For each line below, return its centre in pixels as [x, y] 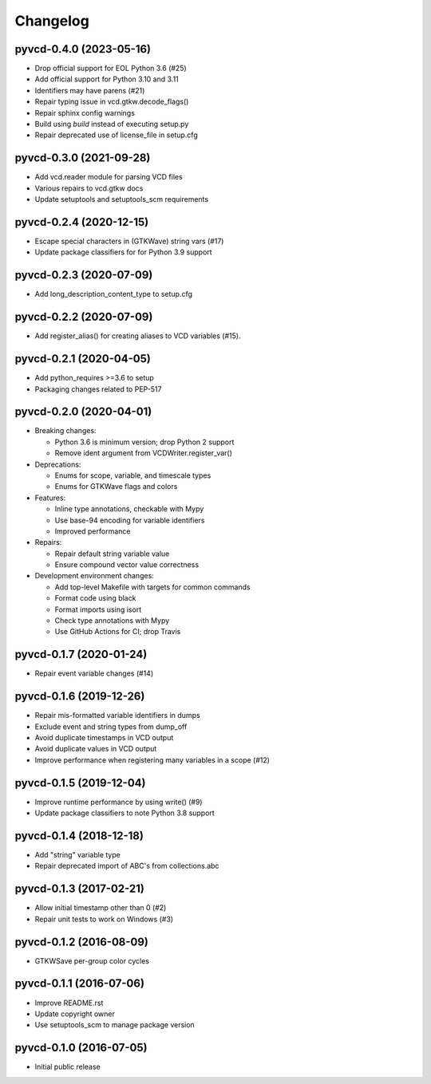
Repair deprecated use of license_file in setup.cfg [117, 135]
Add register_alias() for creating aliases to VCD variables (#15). [138, 336]
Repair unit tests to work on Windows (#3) [104, 919]
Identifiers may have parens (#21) [90, 90]
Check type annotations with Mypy [112, 621]
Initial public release [68, 1067]
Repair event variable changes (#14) [94, 673]
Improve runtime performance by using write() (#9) [119, 802]
